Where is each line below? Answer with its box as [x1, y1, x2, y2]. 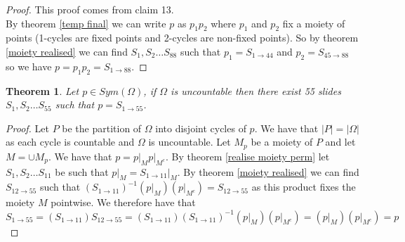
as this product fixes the [251, 179, 356, 194]
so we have [6, 58, 52, 73]
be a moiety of [251, 134, 313, 149]
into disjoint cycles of [155, 120, 246, 135]
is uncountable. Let [148, 134, 231, 149]
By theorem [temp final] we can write [6, 15, 166, 30]
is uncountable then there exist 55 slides [171, 83, 341, 98]
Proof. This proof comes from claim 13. [6, 2, 174, 16]
